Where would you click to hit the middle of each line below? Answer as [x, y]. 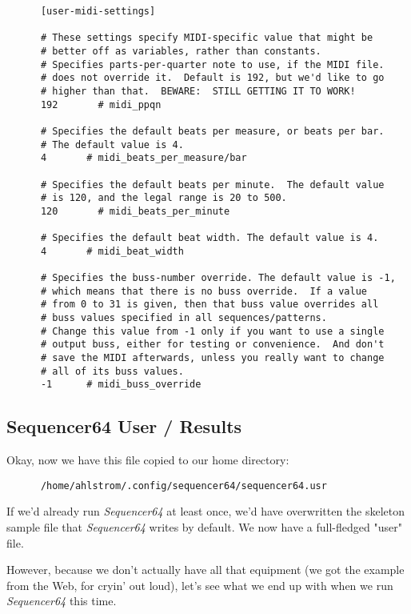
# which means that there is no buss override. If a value [204, 291]
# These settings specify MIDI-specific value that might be [207, 38]
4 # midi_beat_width [112, 251]
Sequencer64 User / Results [124, 426]
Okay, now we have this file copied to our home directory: [148, 460]
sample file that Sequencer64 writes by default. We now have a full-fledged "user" [204, 527]
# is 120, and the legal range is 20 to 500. [164, 198]
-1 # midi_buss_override [121, 385]
